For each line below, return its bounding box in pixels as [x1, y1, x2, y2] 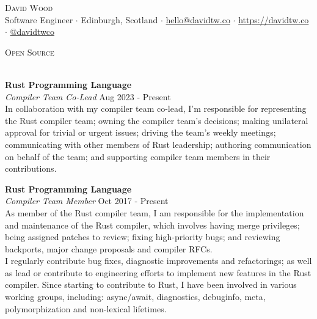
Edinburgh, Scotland [81, 13, 158, 26]
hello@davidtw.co [166, 13, 230, 26]
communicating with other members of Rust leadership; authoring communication [5, 137, 312, 150]
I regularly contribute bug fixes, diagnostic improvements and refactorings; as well [5, 254, 312, 267]
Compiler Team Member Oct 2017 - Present [5, 194, 169, 207]
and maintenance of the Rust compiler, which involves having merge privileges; [5, 218, 300, 231]
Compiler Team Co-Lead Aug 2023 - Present [5, 90, 171, 103]
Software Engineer [5, 13, 73, 26]
